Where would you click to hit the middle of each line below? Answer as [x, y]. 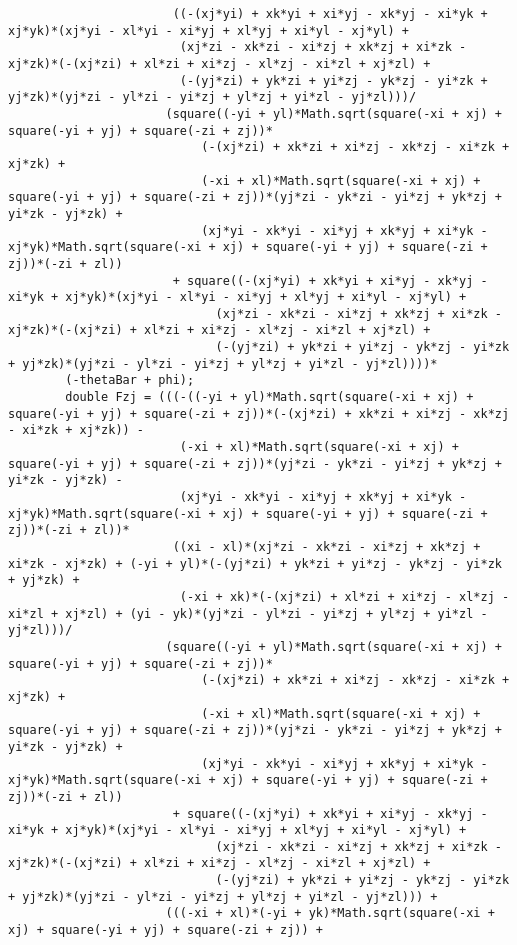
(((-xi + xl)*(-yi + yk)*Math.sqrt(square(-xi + [330, 913]
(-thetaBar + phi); [130, 380]
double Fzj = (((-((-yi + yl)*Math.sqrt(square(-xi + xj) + [269, 397]
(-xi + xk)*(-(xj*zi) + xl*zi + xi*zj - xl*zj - [344, 596]
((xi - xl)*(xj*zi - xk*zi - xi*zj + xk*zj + [326, 547]
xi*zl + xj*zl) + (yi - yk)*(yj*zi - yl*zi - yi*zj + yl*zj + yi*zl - [248, 613]
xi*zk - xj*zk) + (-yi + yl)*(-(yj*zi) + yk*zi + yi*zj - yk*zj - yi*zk [255, 563]
